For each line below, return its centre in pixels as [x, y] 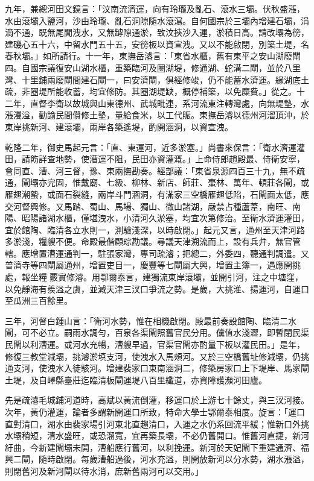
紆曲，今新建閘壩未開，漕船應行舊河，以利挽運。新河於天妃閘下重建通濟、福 [157, 447]
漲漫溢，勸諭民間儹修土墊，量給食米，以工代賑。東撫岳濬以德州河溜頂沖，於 [157, 115]
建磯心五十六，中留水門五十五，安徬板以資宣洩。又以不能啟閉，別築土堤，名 [157, 44]
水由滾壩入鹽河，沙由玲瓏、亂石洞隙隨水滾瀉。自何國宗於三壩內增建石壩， [153, 20]
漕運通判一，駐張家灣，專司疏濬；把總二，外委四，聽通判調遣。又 [178, 253]
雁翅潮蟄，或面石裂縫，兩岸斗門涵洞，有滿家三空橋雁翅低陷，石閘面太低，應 [157, 194]
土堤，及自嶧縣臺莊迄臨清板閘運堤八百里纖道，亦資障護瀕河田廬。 [136, 379]
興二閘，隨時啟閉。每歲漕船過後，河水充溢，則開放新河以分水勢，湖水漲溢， [157, 459]
